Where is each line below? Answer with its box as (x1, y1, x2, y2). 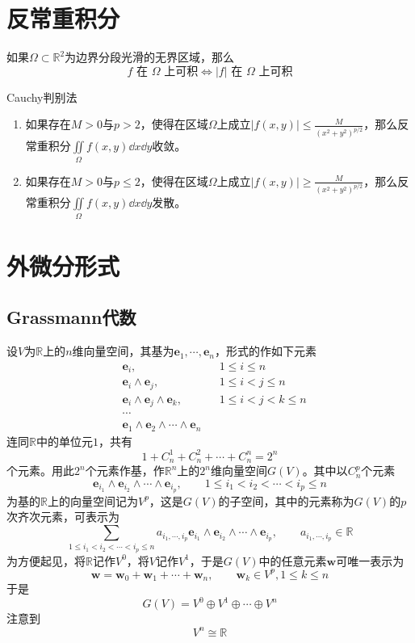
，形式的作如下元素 (215, 343, 317, 359)
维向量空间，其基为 (72, 343, 174, 359)
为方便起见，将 (6, 552, 86, 569)
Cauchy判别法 (6, 88, 78, 105)
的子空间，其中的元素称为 (218, 492, 354, 509)
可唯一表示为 (336, 552, 405, 569)
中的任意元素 (258, 552, 327, 569)
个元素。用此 (6, 462, 74, 479)
